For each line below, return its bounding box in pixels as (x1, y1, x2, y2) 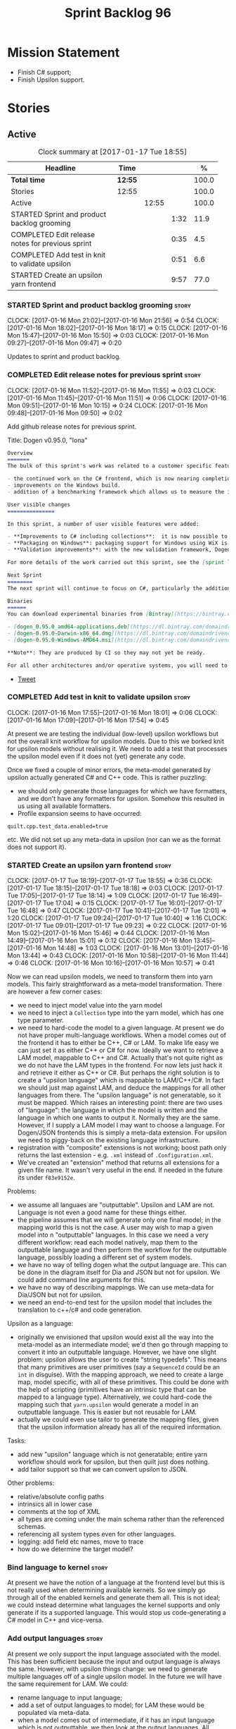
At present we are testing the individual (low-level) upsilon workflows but (7, 729, 219, 738)
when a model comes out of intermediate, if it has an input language (17, 1716, 215, 1724)
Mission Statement (7, 44, 120, 61)
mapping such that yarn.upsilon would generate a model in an (17, 1400, 199, 1409)
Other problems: (7, 1479, 55, 1487)
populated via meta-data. (17, 1708, 91, 1716)
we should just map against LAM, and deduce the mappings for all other (17, 1084, 226, 1092)
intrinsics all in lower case (17, 1500, 93, 1508)
